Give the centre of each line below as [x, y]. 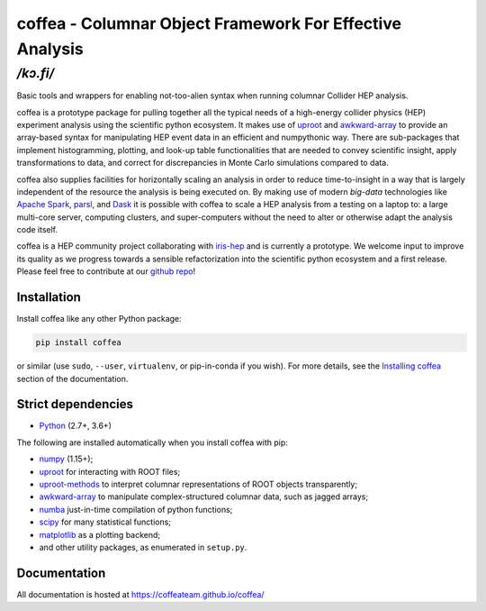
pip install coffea [78, 343]
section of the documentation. [72, 378]
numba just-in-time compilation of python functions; [136, 509]
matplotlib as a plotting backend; [100, 534]
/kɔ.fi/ [36, 73]
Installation [49, 297]
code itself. [37, 230]
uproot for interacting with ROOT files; [110, 471]
